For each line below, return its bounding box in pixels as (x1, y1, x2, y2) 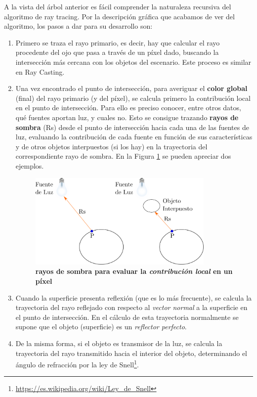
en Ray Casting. (15, 66, 65, 77)
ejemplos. (15, 160, 44, 171)
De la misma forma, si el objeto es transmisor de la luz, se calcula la (15, 338, 222, 349)
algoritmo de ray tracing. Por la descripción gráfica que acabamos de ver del (4, 11, 235, 21)
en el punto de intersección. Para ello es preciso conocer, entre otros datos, (15, 102, 241, 113)
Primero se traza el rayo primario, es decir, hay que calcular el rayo (15, 37, 220, 47)
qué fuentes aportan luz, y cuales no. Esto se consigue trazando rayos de (15, 112, 239, 122)
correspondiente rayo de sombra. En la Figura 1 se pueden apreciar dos (15, 151, 231, 161)
